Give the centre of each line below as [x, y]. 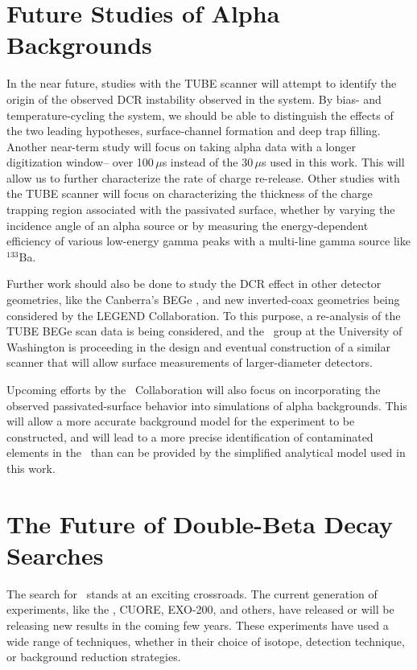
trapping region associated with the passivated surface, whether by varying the [201, 210]
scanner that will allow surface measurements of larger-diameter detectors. [190, 362]
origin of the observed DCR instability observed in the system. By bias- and [194, 99]
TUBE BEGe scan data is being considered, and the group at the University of [204, 331]
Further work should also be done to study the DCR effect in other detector [194, 284]
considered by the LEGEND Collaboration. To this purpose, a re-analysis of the [204, 315]
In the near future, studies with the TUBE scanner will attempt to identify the [202, 83]
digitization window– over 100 [80, 162]
